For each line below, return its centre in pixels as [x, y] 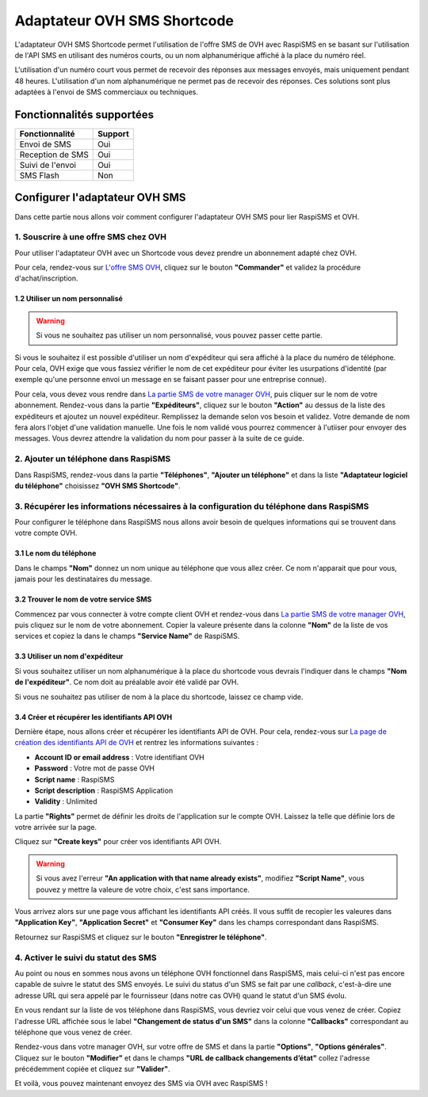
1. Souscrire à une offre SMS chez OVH [90, 237]
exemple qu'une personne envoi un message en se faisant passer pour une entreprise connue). [170, 380]
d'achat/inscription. [46, 278]
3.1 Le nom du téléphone [55, 553]
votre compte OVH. [46, 533]
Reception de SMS [54, 155]
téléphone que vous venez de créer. [73, 1032]
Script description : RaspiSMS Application [104, 790]
